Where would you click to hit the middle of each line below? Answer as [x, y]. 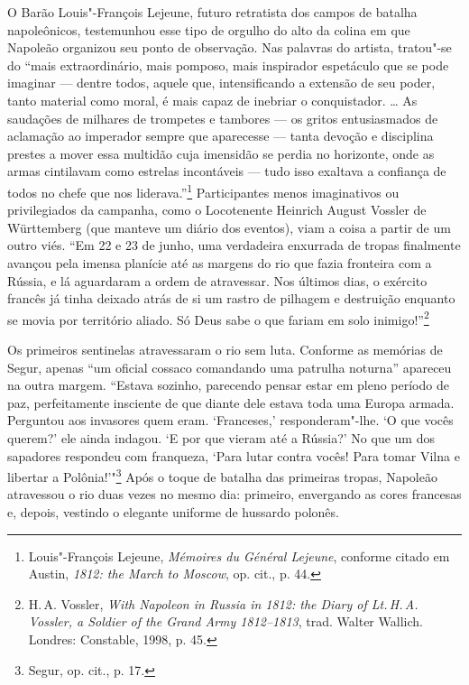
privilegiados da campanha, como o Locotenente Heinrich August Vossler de [217, 210]
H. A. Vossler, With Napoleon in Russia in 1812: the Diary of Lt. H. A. [223, 603]
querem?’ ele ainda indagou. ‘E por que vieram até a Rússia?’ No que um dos [221, 437]
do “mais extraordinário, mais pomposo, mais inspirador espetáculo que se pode [228, 65]
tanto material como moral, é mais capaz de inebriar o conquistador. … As [212, 100]
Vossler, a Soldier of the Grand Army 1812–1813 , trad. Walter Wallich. [225, 621]
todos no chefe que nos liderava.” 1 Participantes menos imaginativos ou [203, 190]
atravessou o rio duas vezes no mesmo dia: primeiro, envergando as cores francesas [234, 494]
